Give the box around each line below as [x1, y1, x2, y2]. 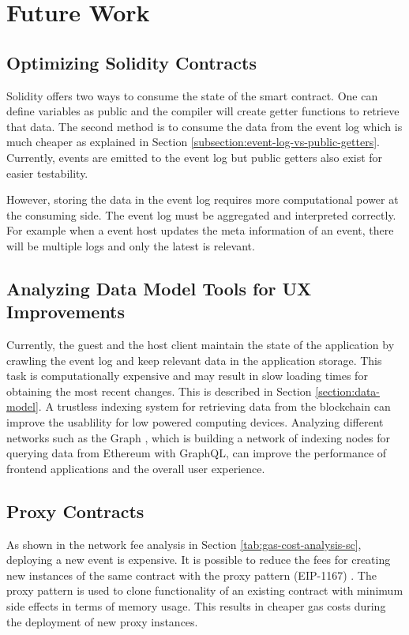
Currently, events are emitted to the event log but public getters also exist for [6, 148, 383, 165]
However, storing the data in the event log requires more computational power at [6, 191, 399, 208]
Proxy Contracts [6, 498, 144, 523]
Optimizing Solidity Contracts [6, 50, 257, 74]
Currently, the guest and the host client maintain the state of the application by [6, 336, 395, 353]
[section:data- [315, 382, 381, 399]
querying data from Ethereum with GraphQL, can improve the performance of [6, 445, 387, 461]
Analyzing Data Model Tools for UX [6, 276, 312, 300]
